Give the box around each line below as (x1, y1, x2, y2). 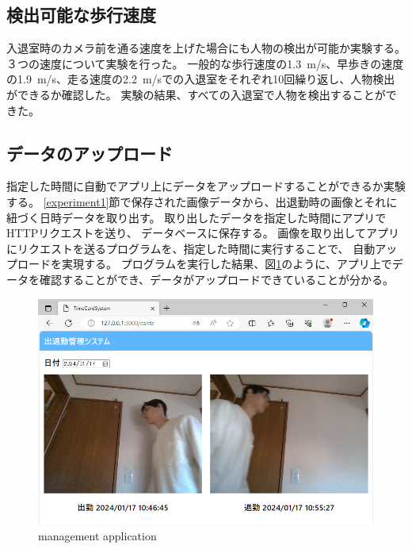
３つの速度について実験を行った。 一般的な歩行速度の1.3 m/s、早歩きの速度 (6, 55, 404, 71)
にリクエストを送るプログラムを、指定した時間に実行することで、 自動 (6, 240, 376, 256)
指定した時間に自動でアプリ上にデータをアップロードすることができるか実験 (6, 178, 406, 194)
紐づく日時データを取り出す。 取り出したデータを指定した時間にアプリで (6, 209, 387, 225)
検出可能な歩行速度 (6, 2, 156, 27)
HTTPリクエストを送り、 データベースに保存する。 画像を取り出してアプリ (6, 225, 399, 241)
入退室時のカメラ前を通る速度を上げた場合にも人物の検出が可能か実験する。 (6, 40, 406, 56)
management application (38, 527, 157, 543)
